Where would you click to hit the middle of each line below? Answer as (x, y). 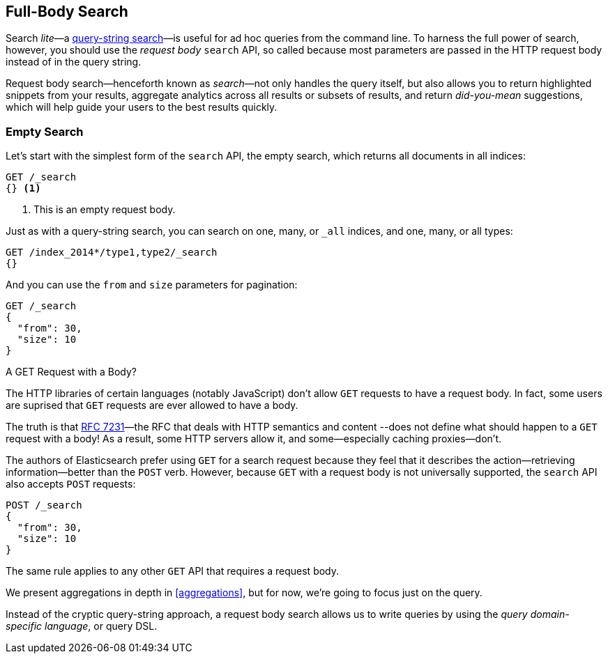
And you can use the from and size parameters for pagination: (152, 285)
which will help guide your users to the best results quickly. (142, 107)
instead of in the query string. (74, 62)
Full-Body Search (67, 11)
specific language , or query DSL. (82, 626)
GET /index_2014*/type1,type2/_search (112, 253)
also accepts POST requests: (71, 484)
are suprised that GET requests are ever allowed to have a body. (152, 405)
